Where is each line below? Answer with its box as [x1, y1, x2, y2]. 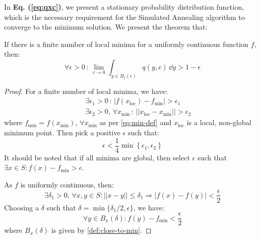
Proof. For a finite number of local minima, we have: [4, 85, 168, 96]
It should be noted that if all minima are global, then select [4, 152, 190, 162]
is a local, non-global [187, 117, 251, 128]
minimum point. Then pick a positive [4, 127, 120, 138]
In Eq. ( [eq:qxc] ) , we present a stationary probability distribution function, [4, 2, 244, 12]
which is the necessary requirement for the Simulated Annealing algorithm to [4, 11, 245, 22]
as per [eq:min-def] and [99, 117, 172, 128]
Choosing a [4, 202, 39, 212]
